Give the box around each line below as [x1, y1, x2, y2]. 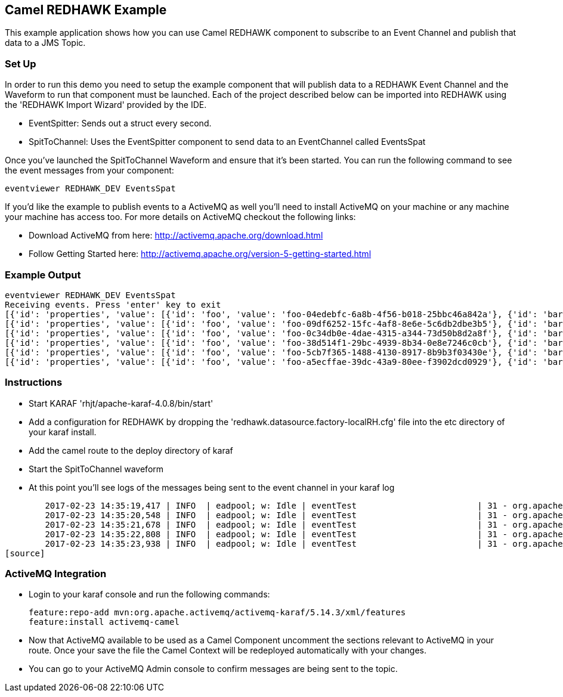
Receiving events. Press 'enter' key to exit [5, 299, 221, 309]
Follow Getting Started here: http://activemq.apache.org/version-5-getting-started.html [29, 249, 372, 259]
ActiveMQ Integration [5, 568, 107, 580]
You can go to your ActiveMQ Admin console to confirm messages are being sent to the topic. [29, 664, 398, 674]
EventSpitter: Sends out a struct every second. [29, 118, 212, 129]
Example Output [5, 268, 81, 281]
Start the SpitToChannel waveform [29, 463, 164, 474]
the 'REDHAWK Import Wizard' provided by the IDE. [5, 100, 207, 110]
